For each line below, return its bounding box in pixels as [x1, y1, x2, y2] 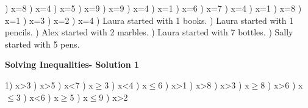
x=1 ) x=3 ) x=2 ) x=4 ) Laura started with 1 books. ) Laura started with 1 [5, 13, 294, 26]
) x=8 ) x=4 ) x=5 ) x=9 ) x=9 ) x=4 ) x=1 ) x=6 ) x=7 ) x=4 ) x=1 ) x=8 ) [5, 2, 302, 14]
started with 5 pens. [5, 37, 80, 50]
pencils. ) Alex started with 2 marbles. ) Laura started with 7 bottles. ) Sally [5, 26, 293, 38]
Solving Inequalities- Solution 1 [5, 58, 140, 71]
